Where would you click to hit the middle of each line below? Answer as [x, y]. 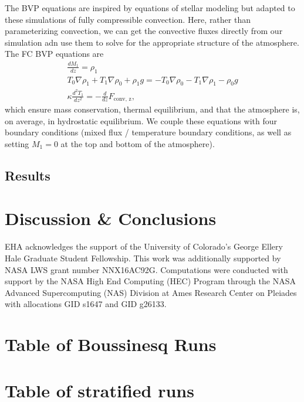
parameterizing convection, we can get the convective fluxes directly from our [144, 31]
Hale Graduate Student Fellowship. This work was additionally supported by [143, 258]
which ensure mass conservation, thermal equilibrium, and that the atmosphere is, [152, 109]
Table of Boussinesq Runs [111, 344]
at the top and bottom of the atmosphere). [138, 143]
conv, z [122, 99]
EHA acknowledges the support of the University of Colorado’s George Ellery [144, 246]
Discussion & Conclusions [111, 218]
